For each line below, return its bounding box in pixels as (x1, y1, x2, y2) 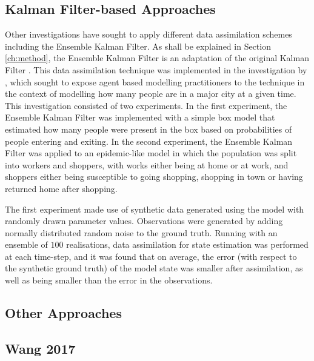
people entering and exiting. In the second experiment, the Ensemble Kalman (5, 134, 293, 147)
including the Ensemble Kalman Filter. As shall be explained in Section (5, 39, 271, 52)
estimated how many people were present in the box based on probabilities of (5, 122, 292, 135)
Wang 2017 (5, 339, 76, 357)
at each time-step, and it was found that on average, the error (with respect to (5, 250, 297, 262)
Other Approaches (5, 303, 122, 322)
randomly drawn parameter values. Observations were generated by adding (5, 214, 283, 227)
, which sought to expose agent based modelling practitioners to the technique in (5, 75, 305, 88)
